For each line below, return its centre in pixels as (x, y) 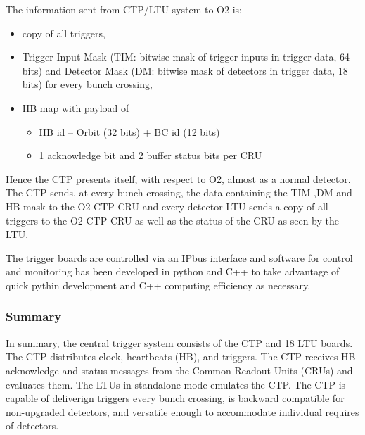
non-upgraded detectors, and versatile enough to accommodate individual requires (182, 411)
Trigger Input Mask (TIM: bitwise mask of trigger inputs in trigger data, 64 (186, 57)
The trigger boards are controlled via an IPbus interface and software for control (179, 257)
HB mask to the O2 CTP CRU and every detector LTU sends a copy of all (167, 206)
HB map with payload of (76, 107)
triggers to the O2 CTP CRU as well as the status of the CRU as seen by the (172, 220)
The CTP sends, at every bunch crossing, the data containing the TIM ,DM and (179, 193)
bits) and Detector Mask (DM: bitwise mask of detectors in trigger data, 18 (185, 70)
